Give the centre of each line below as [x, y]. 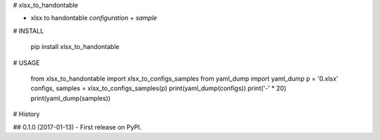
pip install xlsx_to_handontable [75, 47]
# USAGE [26, 62]
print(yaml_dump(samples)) [71, 98]
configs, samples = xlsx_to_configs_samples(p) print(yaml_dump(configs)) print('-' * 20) [158, 88]
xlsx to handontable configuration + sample [94, 18]
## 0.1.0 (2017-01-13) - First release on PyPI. [77, 127]
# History [26, 114]
